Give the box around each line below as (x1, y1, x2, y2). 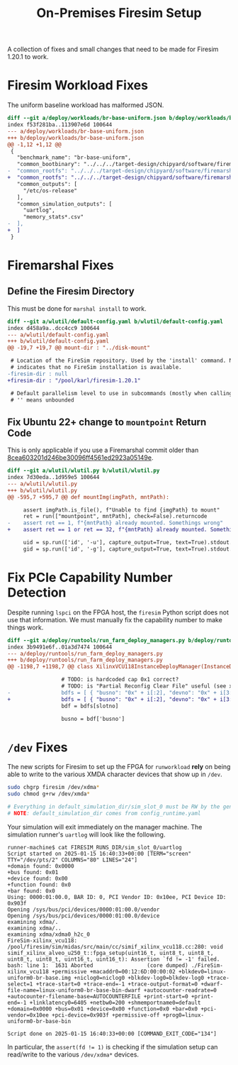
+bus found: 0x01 (7, 868, 59, 876)
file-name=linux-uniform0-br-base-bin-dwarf (7, 986, 141, 994)
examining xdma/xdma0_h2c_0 (7, 931, 91, 938)
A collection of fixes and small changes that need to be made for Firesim (7, 45, 219, 54)
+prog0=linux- (162, 1011, 204, 1019)
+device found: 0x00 (7, 875, 69, 882)
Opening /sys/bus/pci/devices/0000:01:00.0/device (7, 912, 160, 920)
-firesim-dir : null (7, 370, 69, 377)
